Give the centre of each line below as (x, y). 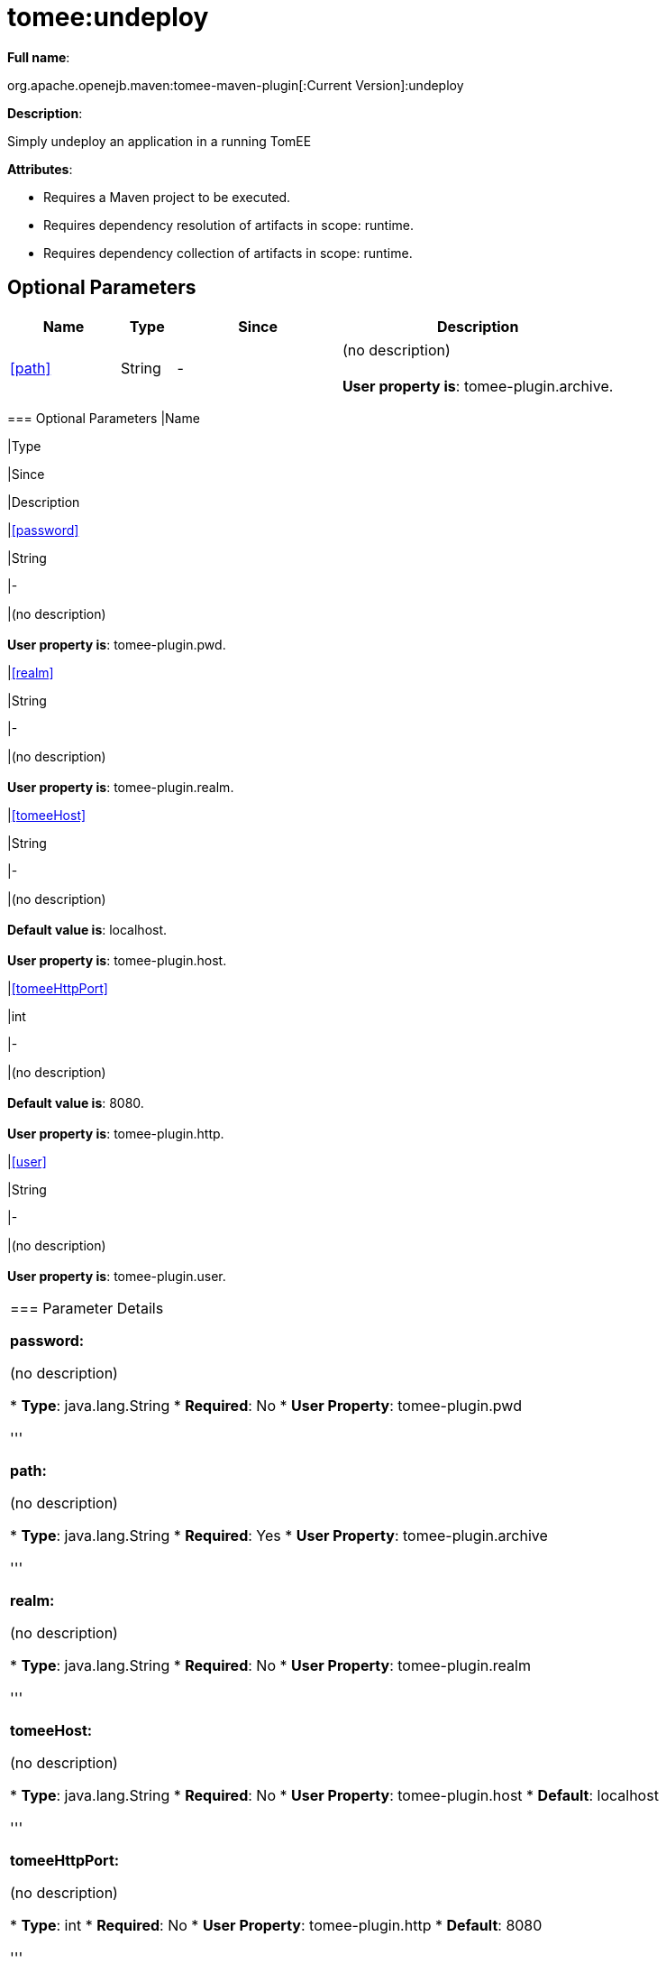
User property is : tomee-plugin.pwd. (117, 644)
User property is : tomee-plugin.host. (117, 960)
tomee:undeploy (108, 17)
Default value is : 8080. (76, 1102)
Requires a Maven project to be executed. (167, 197)
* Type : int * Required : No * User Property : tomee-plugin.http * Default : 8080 (276, 1925)
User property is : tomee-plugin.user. (117, 1276)
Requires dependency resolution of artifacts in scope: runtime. (229, 225)
